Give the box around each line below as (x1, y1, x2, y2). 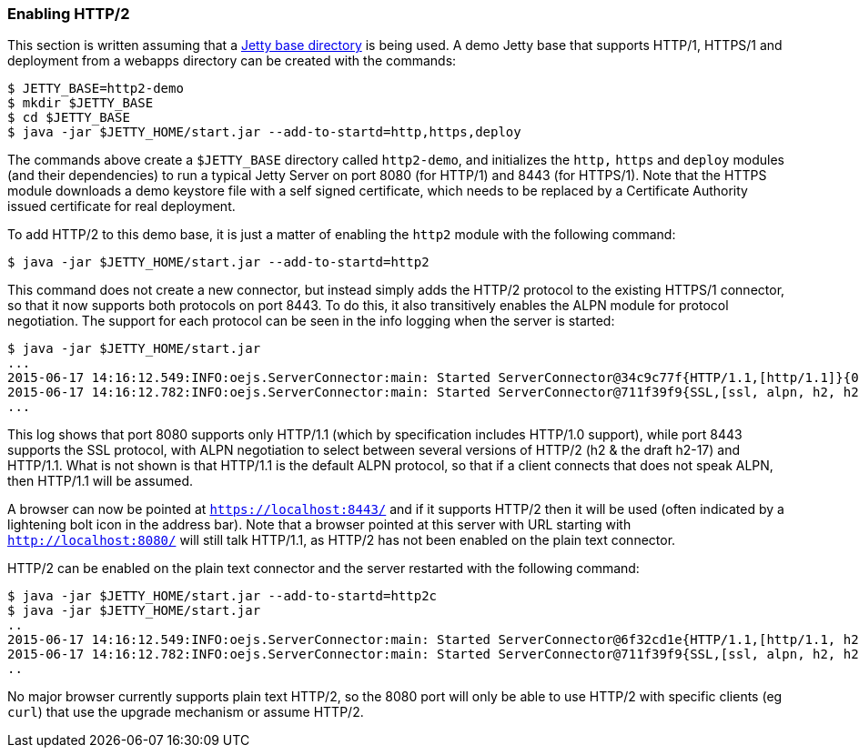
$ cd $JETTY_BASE (7, 110, 130, 126)
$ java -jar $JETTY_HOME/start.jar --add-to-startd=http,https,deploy (7, 125, 521, 140)
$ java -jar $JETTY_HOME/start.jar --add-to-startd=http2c (7, 589, 438, 604)
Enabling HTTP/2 (7, 5, 130, 23)
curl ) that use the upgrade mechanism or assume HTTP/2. (7, 704, 364, 720)
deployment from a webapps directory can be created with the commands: (7, 53, 457, 69)
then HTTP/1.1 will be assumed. (7, 473, 194, 489)
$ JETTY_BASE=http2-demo (7, 81, 184, 96)
